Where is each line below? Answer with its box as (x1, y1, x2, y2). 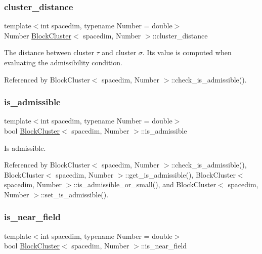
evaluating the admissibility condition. (4, 57, 122, 67)
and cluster (102, 47, 137, 58)
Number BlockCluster (4, 30, 71, 40)
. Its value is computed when (142, 47, 232, 58)
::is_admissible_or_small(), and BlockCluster (73, 179, 216, 190)
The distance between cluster (4, 47, 94, 58)
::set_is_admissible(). (40, 189, 109, 199)
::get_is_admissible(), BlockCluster (125, 169, 236, 180)
